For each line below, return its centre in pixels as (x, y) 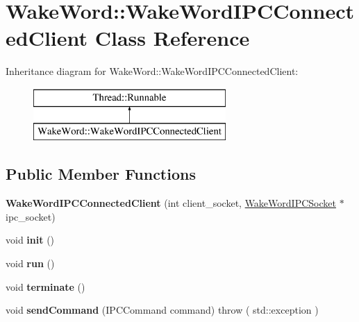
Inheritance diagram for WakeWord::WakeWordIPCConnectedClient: (152, 71)
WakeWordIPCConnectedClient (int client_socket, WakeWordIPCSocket (171, 203)
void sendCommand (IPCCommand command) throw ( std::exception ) (162, 310)
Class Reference (172, 38)
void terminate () (45, 286)
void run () (30, 263)
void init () (30, 240)
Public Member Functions (101, 174)
